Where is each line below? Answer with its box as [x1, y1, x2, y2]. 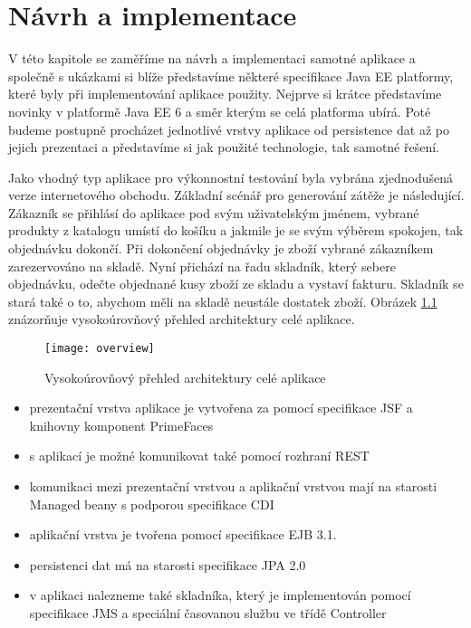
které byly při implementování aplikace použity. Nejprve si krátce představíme [8, 84, 442, 103]
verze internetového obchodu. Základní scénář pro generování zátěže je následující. [8, 186, 465, 205]
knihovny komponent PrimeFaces [29, 415, 214, 434]
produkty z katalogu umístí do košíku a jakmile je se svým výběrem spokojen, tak [8, 221, 464, 240]
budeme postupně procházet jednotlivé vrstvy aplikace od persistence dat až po [8, 119, 449, 138]
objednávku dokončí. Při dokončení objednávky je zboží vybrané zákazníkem [8, 239, 434, 258]
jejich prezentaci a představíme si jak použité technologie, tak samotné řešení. [8, 138, 439, 157]
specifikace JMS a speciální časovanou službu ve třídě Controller [29, 604, 387, 623]
